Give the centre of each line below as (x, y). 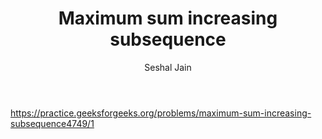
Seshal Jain (168, 67)
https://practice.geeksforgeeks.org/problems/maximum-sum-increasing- (161, 113)
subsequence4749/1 (52, 123)
